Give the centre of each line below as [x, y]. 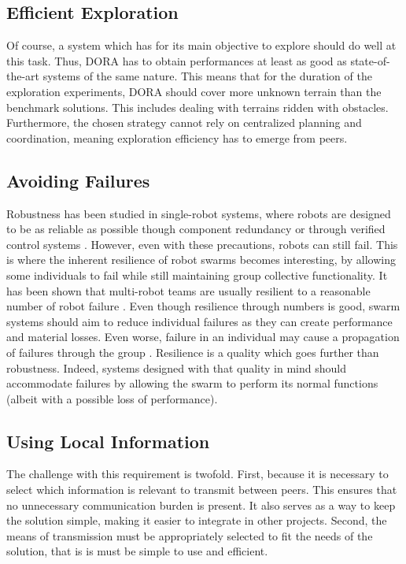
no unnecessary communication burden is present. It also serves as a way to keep [201, 505]
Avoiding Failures [78, 180]
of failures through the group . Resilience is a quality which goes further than [193, 352]
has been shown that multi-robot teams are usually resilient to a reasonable [188, 290]
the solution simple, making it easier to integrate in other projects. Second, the [197, 520]
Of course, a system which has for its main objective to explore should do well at [201, 45]
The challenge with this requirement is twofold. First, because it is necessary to [197, 474]
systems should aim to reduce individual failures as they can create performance [199, 321]
